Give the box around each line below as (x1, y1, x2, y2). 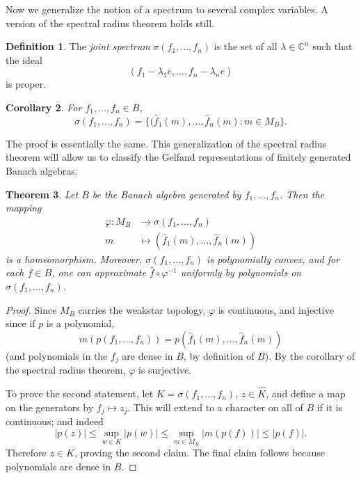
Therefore (6, 445, 47, 460)
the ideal (6, 52, 42, 67)
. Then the (279, 186, 324, 201)
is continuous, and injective (218, 302, 334, 317)
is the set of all (214, 39, 278, 54)
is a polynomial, (46, 316, 115, 330)
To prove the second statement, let (6, 386, 154, 401)
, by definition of (183, 348, 255, 363)
